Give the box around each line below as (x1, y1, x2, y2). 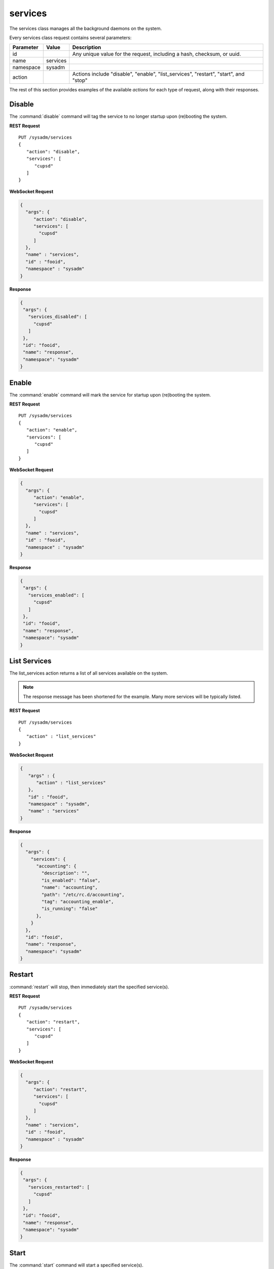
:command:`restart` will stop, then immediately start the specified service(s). (9, 984, 169, 990)
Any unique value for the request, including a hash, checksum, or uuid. (72, 51, 241, 58)
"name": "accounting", (41, 885, 98, 890)
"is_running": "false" (41, 906, 98, 912)
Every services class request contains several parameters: (9, 35, 132, 41)
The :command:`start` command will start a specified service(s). (9, 1262, 144, 1268)
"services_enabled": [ (28, 592, 85, 598)
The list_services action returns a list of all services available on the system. (9, 670, 168, 676)
